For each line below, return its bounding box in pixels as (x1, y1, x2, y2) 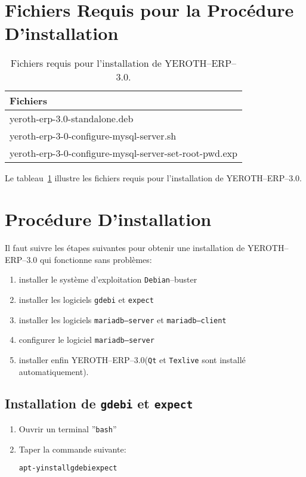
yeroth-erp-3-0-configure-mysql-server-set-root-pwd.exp (10, 146, 237, 160)
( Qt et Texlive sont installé (144, 353, 246, 366)
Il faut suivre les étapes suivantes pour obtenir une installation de (5, 241, 245, 254)
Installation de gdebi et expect (5, 394, 193, 413)
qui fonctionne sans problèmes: (39, 253, 152, 265)
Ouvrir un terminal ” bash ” (18, 422, 117, 435)
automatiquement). (18, 365, 89, 377)
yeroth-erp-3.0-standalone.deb (10, 111, 134, 126)
